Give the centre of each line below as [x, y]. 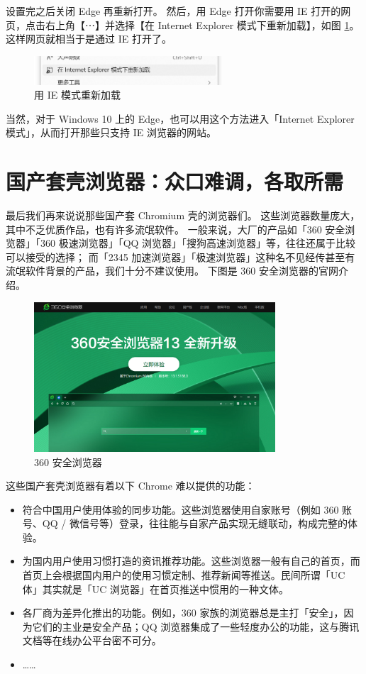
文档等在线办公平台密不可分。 [92, 640]
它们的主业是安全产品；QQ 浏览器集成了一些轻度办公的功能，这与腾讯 [196, 626]
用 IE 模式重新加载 [77, 95]
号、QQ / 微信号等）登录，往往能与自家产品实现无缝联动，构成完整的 [185, 523]
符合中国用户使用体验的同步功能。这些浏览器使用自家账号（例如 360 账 [187, 509]
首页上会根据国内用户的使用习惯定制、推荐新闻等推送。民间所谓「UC [184, 575]
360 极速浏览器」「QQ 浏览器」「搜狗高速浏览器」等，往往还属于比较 [198, 243]
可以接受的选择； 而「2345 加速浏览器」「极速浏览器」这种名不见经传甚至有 [181, 256]
